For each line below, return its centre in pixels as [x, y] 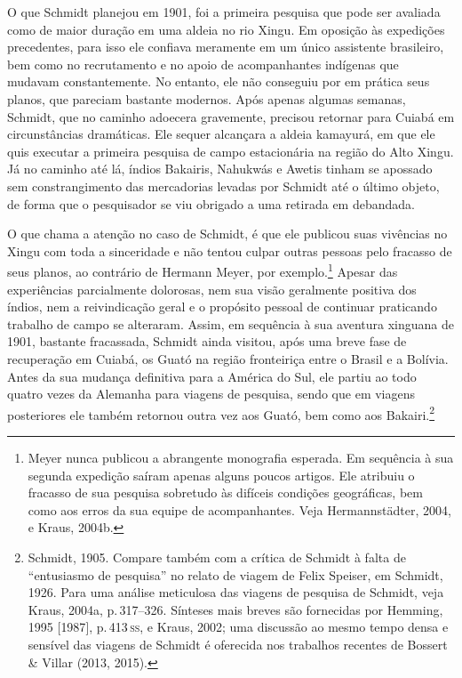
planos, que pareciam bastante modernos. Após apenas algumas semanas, [207, 98]
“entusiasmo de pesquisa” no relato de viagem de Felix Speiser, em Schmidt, [235, 574]
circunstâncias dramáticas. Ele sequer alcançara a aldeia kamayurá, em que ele [221, 134]
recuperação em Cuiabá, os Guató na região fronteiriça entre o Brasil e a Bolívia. [228, 358]
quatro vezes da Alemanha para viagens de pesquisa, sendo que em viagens [211, 394]
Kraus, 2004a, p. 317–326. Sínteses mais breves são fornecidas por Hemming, [235, 609]
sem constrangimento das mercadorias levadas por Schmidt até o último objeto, [223, 186]
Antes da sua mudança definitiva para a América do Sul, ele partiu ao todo [212, 376]
